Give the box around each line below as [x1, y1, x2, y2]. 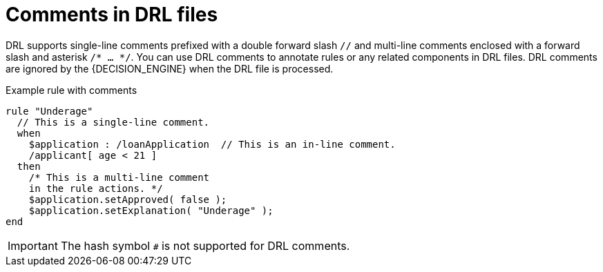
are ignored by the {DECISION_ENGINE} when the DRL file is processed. [6, 62, 334, 75]
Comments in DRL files [6, 3, 218, 26]
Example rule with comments [6, 84, 137, 96]
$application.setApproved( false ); [28, 193, 227, 205]
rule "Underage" [6, 105, 93, 117]
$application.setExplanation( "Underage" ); [28, 204, 274, 216]
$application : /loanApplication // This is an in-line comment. [28, 138, 396, 150]
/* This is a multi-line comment [28, 171, 210, 183]
